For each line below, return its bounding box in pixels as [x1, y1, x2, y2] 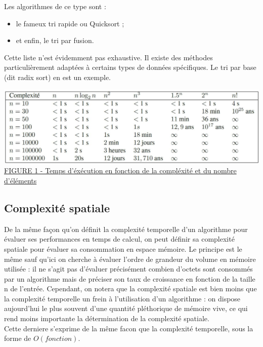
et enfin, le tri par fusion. [16, 35, 94, 46]
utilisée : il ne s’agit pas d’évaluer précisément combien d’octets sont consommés [4, 263, 253, 274]
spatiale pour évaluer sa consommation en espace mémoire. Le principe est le [4, 243, 242, 254]
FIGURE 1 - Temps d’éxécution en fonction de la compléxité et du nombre [4, 165, 237, 176]
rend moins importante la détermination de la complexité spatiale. [4, 313, 209, 324]
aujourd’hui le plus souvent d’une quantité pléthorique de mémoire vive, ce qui [4, 303, 248, 314]
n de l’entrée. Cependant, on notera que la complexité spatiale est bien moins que [4, 283, 257, 294]
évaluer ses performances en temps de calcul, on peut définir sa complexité [4, 234, 235, 244]
